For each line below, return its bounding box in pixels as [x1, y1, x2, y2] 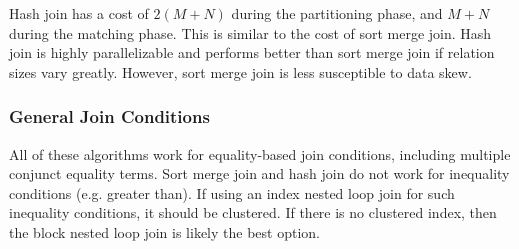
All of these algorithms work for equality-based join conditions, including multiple [9, 143, 511, 164]
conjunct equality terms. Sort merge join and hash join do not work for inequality [9, 163, 510, 184]
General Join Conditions [9, 104, 210, 129]
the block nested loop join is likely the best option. [9, 221, 320, 242]
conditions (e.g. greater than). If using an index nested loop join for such [9, 182, 455, 203]
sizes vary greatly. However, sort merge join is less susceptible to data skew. [9, 61, 472, 82]
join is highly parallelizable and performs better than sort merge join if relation [9, 42, 495, 63]
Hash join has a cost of [9, 3, 149, 23]
